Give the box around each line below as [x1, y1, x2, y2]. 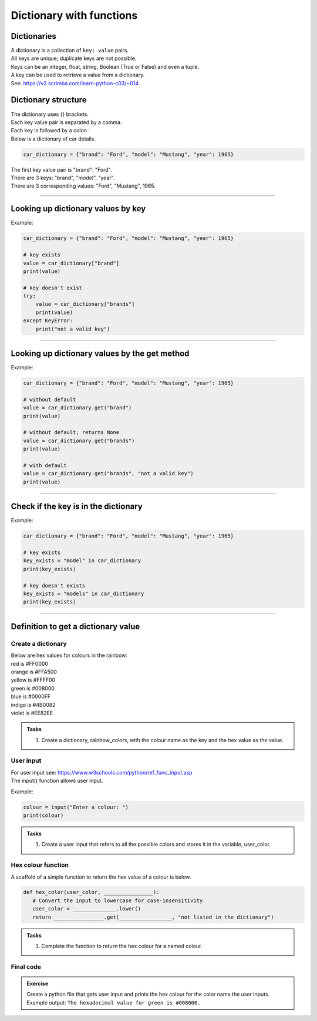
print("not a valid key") [35, 325, 110, 332]
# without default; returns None [23, 429, 120, 436]
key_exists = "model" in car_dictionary [23, 558, 141, 564]
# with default [23, 462, 67, 469]
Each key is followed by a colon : [11, 127, 90, 134]
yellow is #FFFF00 [11, 676, 56, 683]
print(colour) [23, 812, 64, 819]
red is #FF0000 [11, 660, 49, 667]
